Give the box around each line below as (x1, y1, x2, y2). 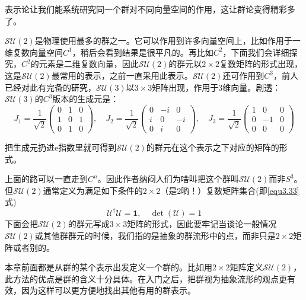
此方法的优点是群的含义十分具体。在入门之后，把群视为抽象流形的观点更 (5, 272, 287, 285)
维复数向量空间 (5, 46, 63, 58)
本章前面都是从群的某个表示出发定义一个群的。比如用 (5, 261, 212, 273)
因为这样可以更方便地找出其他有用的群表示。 (21, 284, 196, 296)
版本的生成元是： (52, 92, 119, 105)
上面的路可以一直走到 (5, 173, 88, 185)
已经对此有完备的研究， (5, 81, 96, 93)
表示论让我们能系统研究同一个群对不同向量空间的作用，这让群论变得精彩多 (5, 3, 295, 15)
